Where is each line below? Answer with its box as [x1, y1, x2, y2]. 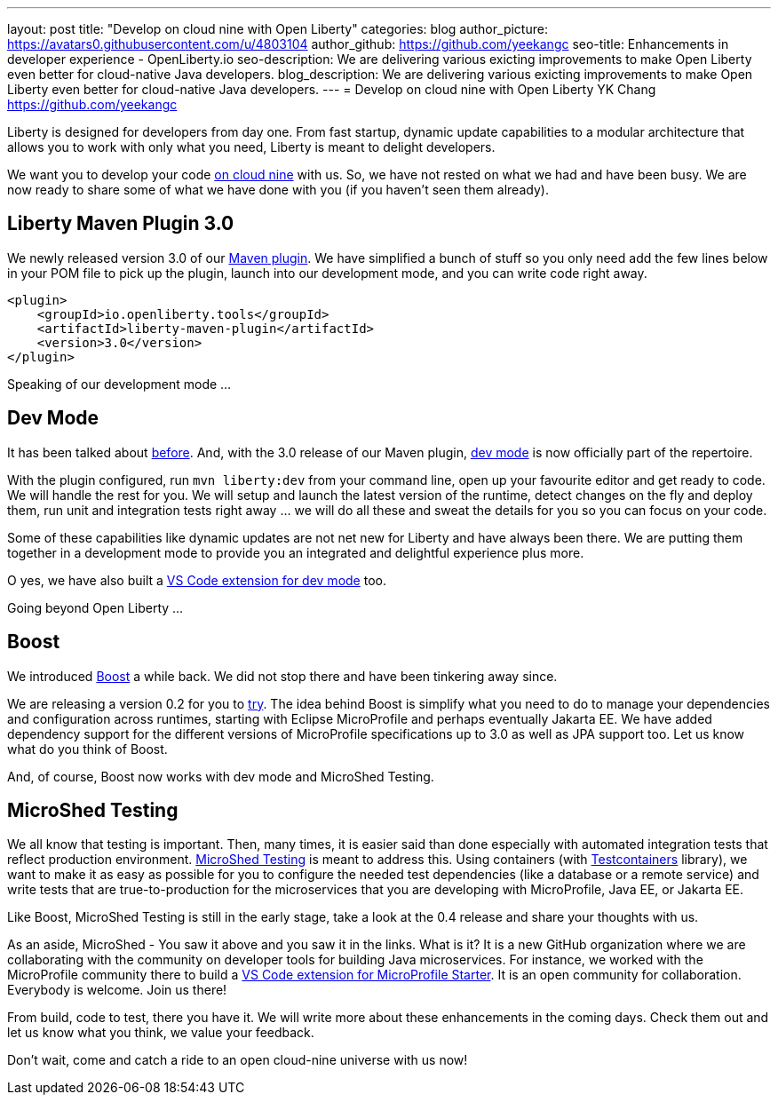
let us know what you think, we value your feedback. [7, 1025, 314, 1041]
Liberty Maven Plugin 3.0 [7, 212, 234, 235]
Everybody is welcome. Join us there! [7, 982, 227, 998]
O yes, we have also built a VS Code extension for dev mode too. [7, 572, 386, 588]
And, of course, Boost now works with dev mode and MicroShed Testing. [7, 768, 434, 784]
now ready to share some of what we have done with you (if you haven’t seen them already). [7, 182, 549, 197]
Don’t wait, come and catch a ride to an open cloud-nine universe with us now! [7, 1052, 468, 1068]
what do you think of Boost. [7, 741, 168, 757]
